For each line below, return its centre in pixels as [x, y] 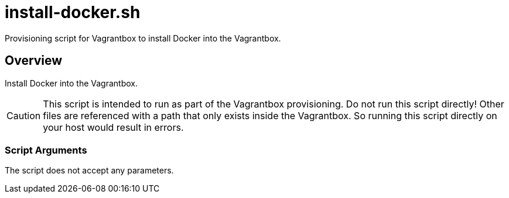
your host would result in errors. [113, 127]
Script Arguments [46, 150]
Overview [34, 61]
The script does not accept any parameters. [89, 171]
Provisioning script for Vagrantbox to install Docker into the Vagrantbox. [143, 38]
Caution [24, 115]
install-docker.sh [73, 12]
